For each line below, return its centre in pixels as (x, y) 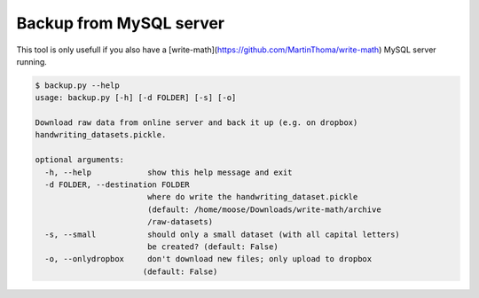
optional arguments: (79, 160)
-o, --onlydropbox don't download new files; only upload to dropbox (208, 259)
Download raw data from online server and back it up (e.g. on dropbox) (196, 123)
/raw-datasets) (180, 222)
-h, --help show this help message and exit (169, 172)
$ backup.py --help (77, 85)
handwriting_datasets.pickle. (101, 135)
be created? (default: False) (212, 247)
